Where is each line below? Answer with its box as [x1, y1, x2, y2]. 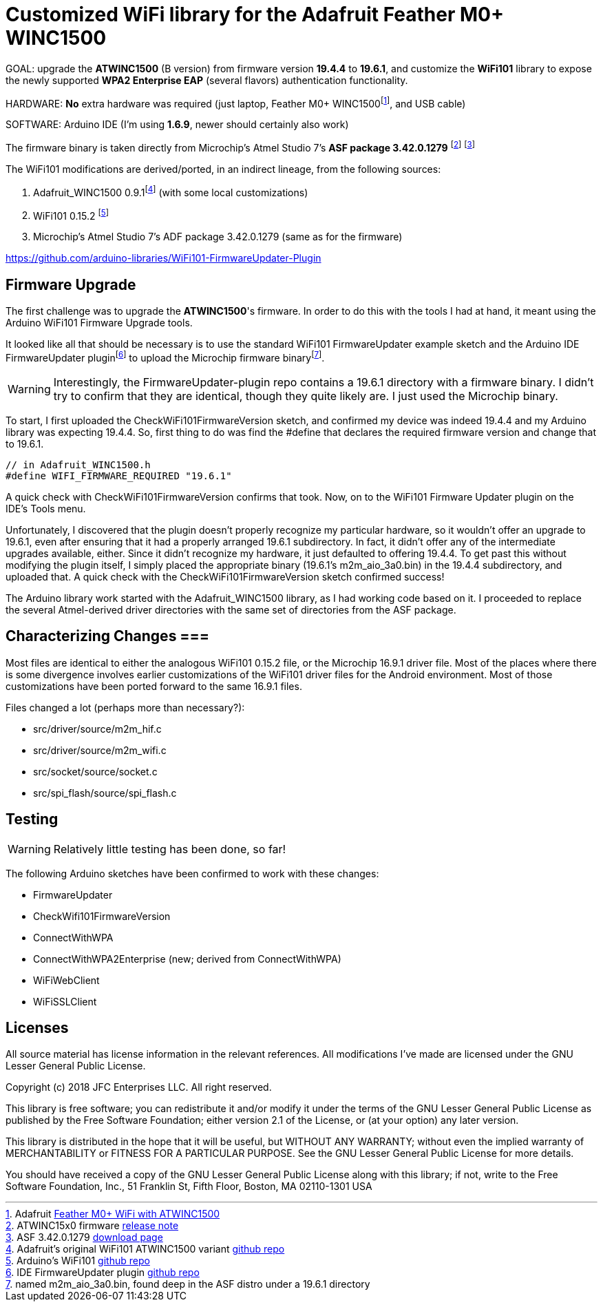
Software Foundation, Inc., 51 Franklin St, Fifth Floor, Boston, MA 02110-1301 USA [6, 1180, 372, 1193]
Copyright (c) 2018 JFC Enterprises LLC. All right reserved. [6, 1081, 272, 1094]
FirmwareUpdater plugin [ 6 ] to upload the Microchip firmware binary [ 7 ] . [6, 350, 325, 364]
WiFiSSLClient [33, 995, 97, 1007]
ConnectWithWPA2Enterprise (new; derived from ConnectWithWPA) [33, 952, 341, 965]
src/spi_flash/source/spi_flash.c [33, 786, 177, 799]
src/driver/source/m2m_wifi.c [33, 744, 167, 756]
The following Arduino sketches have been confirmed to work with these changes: [6, 867, 379, 879]
